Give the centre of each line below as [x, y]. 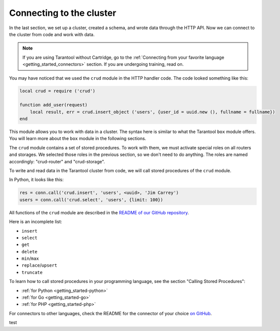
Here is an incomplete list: [36, 222]
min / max [30, 259]
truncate [32, 272]
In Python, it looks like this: [36, 180]
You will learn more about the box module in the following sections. [78, 139]
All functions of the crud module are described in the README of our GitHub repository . [99, 212]
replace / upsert [39, 265]
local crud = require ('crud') [58, 91]
